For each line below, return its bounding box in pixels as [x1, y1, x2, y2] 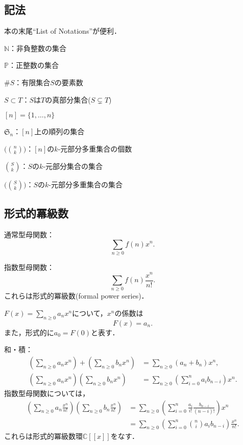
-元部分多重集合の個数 [58, 143, 132, 154]
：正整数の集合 [8, 60, 59, 70]
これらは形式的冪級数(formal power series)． [4, 290, 149, 301]
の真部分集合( [45, 94, 91, 105]
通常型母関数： [4, 229, 54, 239]
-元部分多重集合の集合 [48, 179, 123, 189]
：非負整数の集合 [9, 42, 67, 53]
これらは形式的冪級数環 [4, 431, 83, 441]
